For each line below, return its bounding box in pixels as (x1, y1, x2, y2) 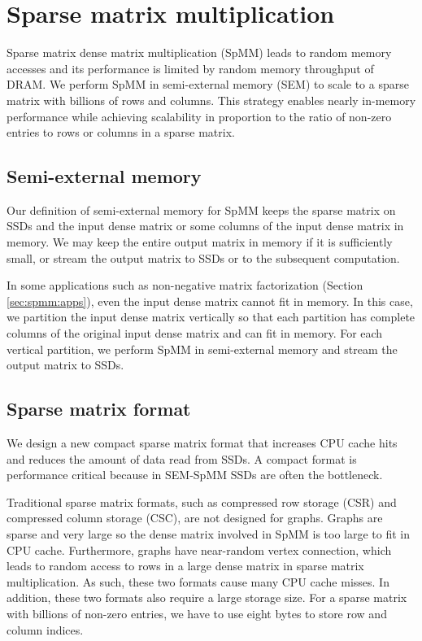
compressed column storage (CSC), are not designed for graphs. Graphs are (7, 509, 383, 526)
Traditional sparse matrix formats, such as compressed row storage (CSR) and (7, 493, 397, 510)
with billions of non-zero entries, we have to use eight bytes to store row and (7, 604, 387, 621)
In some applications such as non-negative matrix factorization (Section (7, 277, 363, 294)
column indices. (7, 621, 84, 638)
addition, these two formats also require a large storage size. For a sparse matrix (7, 589, 407, 606)
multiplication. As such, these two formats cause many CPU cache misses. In (7, 573, 389, 590)
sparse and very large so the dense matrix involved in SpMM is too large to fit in (7, 525, 411, 542)
